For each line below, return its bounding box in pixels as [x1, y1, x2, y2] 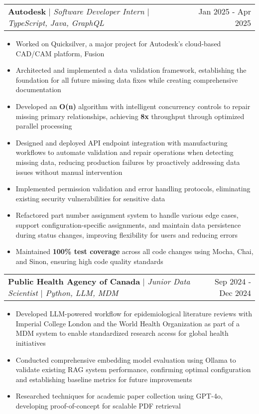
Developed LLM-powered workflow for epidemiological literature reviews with [15, 308, 252, 319]
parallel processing [15, 121, 72, 131]
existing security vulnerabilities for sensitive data [15, 193, 165, 203]
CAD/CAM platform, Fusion [15, 48, 105, 58]
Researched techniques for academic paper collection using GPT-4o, [15, 391, 223, 401]
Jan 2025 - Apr [198, 5, 251, 17]
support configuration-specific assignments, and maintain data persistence [15, 219, 241, 230]
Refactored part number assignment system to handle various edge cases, [15, 210, 239, 220]
